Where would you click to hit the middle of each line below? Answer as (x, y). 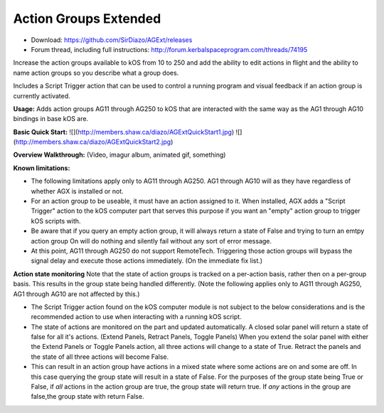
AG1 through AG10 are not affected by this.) (76, 294)
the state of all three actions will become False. (100, 357)
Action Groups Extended (87, 19)
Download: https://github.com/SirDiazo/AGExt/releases (112, 40)
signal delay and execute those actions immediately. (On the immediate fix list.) (147, 261)
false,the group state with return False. (88, 397)
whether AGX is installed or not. (77, 191)
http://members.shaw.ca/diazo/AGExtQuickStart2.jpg (93, 142)
